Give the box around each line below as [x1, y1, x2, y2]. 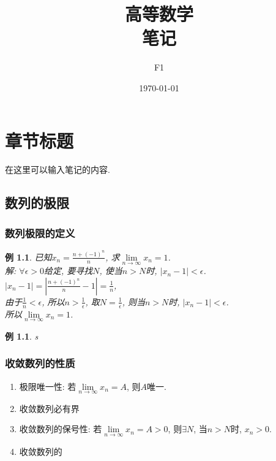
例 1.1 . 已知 [5, 250, 52, 263]
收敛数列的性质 [5, 356, 75, 371]
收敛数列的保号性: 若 [19, 422, 102, 435]
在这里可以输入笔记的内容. [5, 163, 110, 176]
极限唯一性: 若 [19, 379, 76, 392]
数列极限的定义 [5, 225, 75, 240]
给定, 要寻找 [43, 264, 93, 277]
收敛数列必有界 [19, 402, 80, 414]
